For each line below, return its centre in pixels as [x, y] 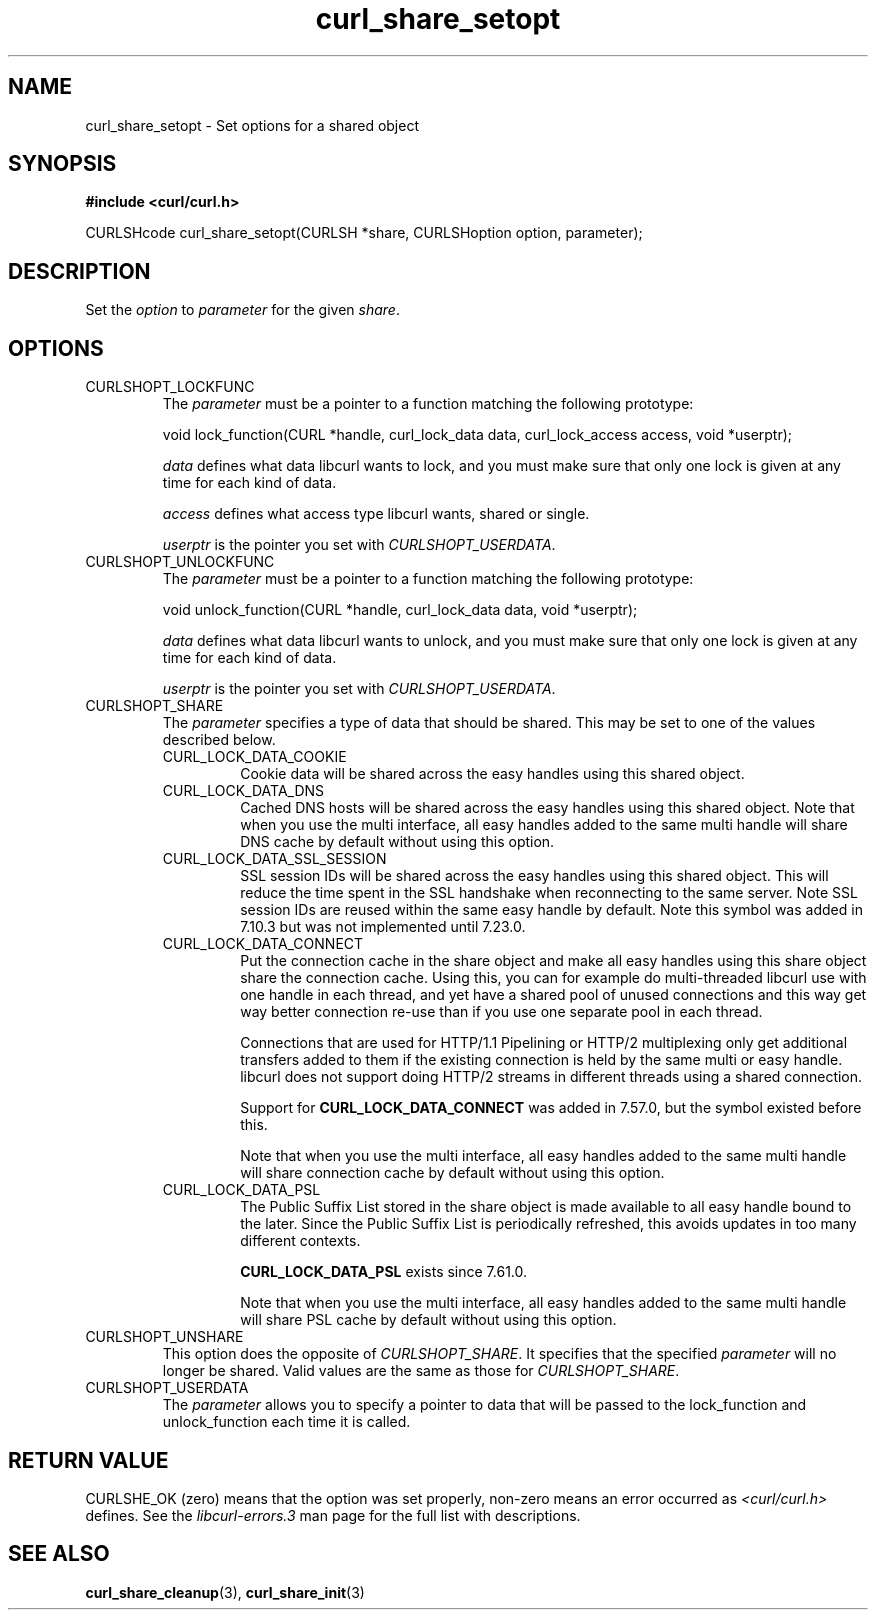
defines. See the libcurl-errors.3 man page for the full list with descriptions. [333, 1515]
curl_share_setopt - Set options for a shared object [252, 125]
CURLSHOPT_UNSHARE [164, 1337]
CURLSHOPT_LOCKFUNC [170, 387]
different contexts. [300, 1241]
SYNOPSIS [62, 164]
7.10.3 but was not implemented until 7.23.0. [383, 927]
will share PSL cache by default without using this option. [428, 1320]
